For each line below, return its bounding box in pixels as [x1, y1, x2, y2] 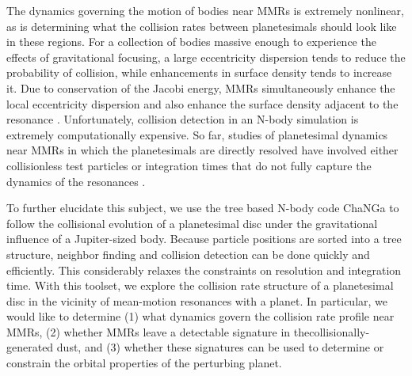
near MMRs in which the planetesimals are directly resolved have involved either [6, 142, 399, 158]
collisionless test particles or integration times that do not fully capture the [6, 157, 372, 173]
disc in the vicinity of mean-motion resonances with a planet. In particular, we [6, 292, 388, 309]
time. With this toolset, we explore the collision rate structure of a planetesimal [6, 277, 394, 294]
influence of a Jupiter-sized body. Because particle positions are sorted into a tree [6, 230, 402, 247]
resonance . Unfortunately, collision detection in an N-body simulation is [6, 111, 359, 127]
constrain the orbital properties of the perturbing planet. [6, 355, 282, 371]
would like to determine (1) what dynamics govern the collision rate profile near [6, 308, 395, 325]
